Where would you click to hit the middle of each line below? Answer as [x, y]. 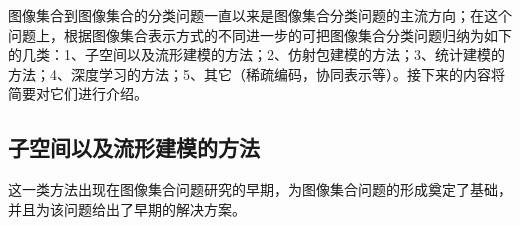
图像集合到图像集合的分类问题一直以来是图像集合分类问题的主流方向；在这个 [260, 15]
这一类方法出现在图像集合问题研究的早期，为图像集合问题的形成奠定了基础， [260, 189]
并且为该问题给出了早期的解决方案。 [127, 208]
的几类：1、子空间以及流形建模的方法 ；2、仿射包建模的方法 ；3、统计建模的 [256, 54]
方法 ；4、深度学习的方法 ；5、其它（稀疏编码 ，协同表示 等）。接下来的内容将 [256, 73]
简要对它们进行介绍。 [78, 93]
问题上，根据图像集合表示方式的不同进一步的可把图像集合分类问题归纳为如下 [260, 34]
